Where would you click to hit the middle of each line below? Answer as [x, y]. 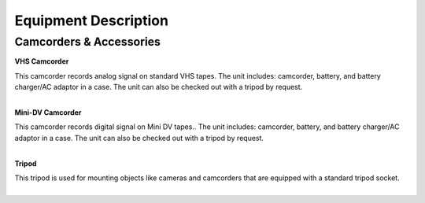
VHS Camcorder [42, 61]
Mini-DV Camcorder [48, 112]
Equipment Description [92, 20]
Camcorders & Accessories [88, 42]
